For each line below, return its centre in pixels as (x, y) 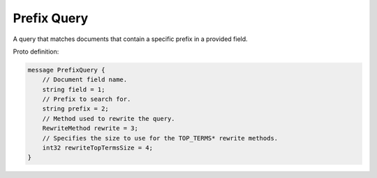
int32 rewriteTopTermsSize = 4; (98, 148)
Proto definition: (36, 51)
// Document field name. (85, 80)
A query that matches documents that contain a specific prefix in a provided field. (130, 39)
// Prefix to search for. (87, 99)
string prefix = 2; (76, 109)
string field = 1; (74, 89)
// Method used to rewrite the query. (109, 119)
